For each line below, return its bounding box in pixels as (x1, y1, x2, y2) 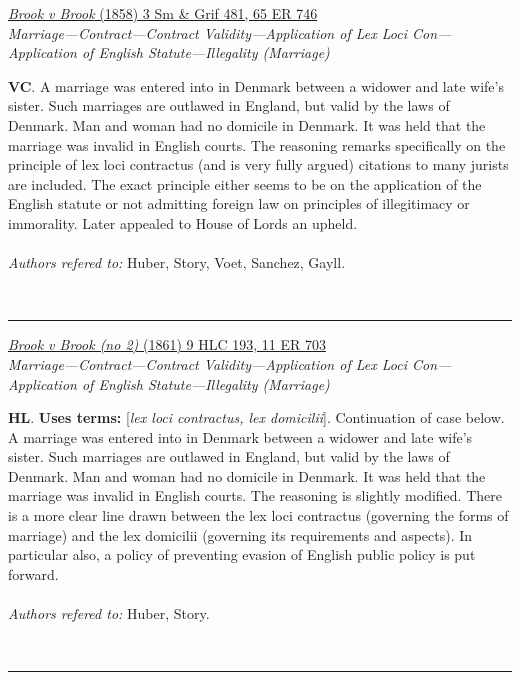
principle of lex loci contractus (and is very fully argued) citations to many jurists (8, 154, 509, 175)
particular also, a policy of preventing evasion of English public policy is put (8, 544, 476, 565)
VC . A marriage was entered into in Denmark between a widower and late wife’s (8, 75, 504, 96)
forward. (8, 563, 59, 584)
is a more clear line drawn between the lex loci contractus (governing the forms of (8, 505, 509, 526)
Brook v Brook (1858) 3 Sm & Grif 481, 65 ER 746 (8, 3, 318, 23)
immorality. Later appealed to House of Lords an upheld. (8, 212, 358, 233)
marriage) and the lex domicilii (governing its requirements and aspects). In (8, 524, 473, 545)
